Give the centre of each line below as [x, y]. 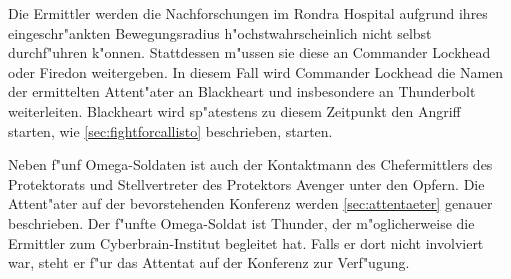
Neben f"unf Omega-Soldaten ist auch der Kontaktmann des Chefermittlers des [250, 164]
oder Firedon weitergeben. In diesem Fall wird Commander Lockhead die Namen [256, 71]
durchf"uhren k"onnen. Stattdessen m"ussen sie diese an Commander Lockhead [249, 52]
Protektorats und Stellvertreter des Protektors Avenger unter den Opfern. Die [246, 183]
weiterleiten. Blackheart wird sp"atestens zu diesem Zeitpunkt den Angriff [234, 110]
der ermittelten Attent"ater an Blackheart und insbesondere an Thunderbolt [242, 91]
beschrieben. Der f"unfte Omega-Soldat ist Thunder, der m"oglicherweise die [241, 222]
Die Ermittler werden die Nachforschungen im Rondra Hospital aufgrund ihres [248, 13]
